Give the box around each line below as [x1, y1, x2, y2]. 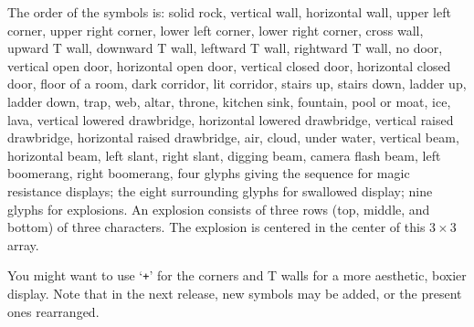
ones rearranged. [7, 301, 100, 321]
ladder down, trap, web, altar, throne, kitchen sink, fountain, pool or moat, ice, [7, 91, 451, 111]
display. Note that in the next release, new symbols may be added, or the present [7, 283, 462, 302]
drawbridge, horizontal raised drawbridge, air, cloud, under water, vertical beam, [7, 128, 459, 147]
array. [7, 235, 39, 254]
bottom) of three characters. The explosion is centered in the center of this [7, 217, 426, 237]
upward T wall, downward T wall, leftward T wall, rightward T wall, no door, [7, 38, 443, 58]
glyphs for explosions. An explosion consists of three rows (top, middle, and [7, 199, 430, 218]
